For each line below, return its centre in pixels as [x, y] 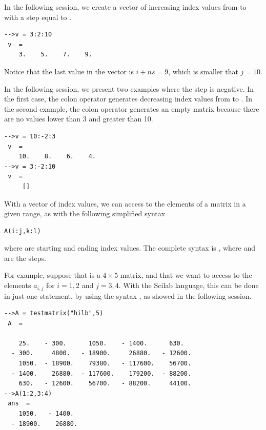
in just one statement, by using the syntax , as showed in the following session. [128, 295]
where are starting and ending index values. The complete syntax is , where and [130, 248]
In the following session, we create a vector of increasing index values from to [125, 7]
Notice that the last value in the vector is [69, 71]
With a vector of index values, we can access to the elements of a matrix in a [125, 203]
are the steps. [25, 258]
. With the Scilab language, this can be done [189, 285]
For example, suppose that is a [52, 275]
